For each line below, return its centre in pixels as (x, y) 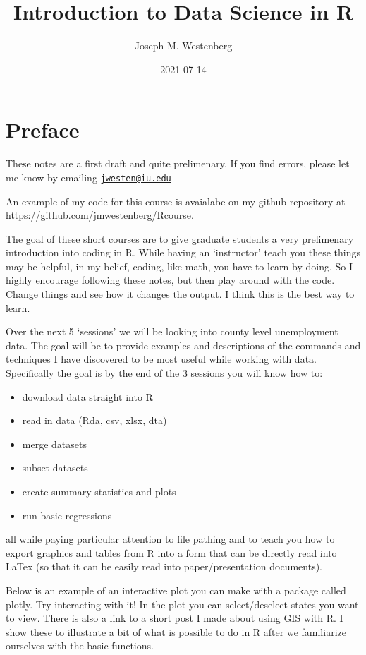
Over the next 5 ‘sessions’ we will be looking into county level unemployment (172, 331)
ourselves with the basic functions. (80, 645)
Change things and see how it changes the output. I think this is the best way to (180, 294)
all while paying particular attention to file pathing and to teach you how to (170, 539)
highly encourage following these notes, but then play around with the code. (170, 280)
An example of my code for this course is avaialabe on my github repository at (176, 201)
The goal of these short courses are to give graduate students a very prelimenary (180, 238)
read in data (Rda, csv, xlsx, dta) (94, 420)
